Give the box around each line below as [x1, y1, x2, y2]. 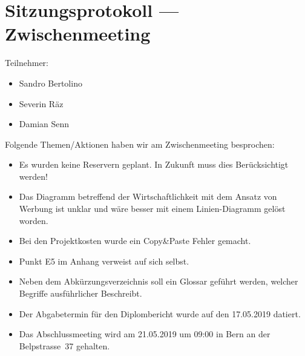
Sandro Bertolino [19, 76, 82, 89]
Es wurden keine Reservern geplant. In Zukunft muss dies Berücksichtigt [19, 158, 289, 171]
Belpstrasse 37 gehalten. [19, 339, 110, 352]
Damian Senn [19, 117, 70, 130]
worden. [19, 214, 48, 226]
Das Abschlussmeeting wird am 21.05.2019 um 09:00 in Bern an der [19, 328, 271, 340]
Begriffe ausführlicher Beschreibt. [19, 287, 142, 300]
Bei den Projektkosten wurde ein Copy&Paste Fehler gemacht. [19, 234, 251, 247]
